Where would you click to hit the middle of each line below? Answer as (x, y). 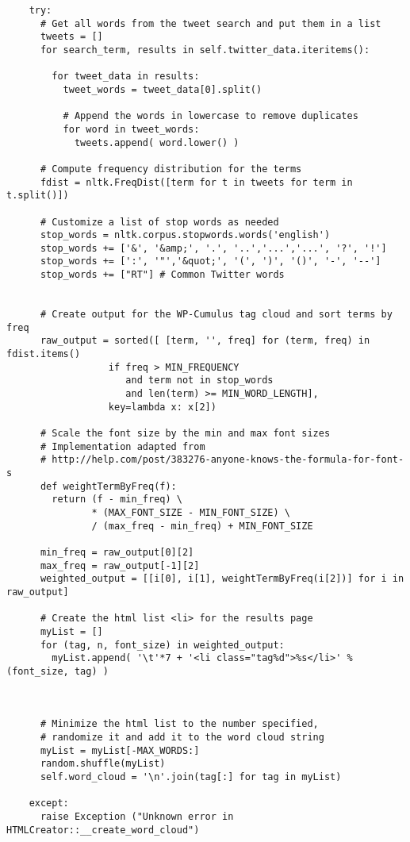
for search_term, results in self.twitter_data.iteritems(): (205, 50)
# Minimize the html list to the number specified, (179, 724)
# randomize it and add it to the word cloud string (182, 738)
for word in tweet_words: (131, 129)
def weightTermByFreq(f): (108, 486)
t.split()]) (38, 196)
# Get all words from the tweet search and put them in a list (211, 23)
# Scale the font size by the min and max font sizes (185, 433)
